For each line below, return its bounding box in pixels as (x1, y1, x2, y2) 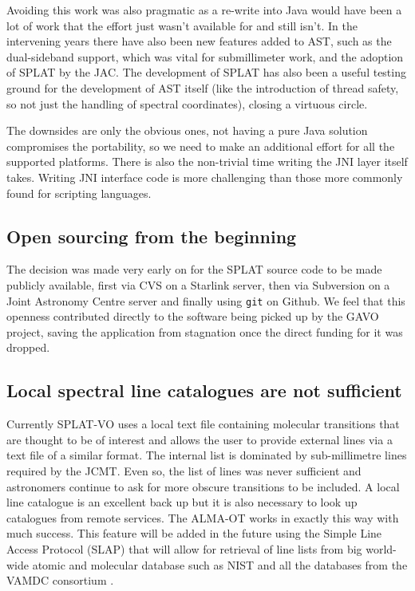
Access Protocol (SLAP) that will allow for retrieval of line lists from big (6, 540, 362, 557)
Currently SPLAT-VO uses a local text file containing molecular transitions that (6, 416, 400, 432)
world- (366, 540, 397, 557)
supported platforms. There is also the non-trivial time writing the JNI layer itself (6, 153, 408, 170)
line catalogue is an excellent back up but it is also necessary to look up (6, 494, 358, 510)
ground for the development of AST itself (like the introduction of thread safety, (6, 79, 399, 96)
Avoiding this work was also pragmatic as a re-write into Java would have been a (6, 2, 402, 18)
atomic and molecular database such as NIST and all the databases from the (32, 556, 408, 573)
